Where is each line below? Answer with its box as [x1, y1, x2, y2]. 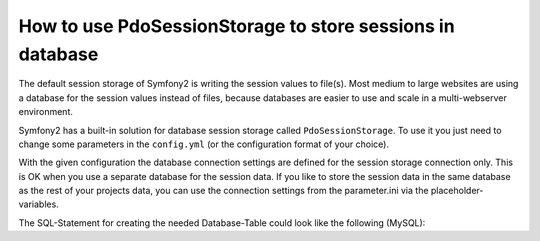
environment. [18, 106, 74, 118]
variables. [18, 198, 59, 210]
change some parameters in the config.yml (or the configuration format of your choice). [18, 138, 390, 150]
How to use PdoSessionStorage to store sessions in [18, 15, 455, 37]
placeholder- [430, 185, 484, 197]
